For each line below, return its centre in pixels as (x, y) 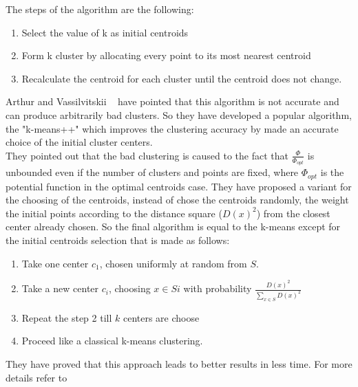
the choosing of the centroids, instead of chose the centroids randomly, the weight (177, 200)
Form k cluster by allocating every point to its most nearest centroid (166, 55)
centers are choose (161, 317)
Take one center (55, 263)
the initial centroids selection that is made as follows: (118, 240)
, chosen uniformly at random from (173, 263)
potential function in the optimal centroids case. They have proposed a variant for (179, 186)
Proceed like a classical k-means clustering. (112, 341)
